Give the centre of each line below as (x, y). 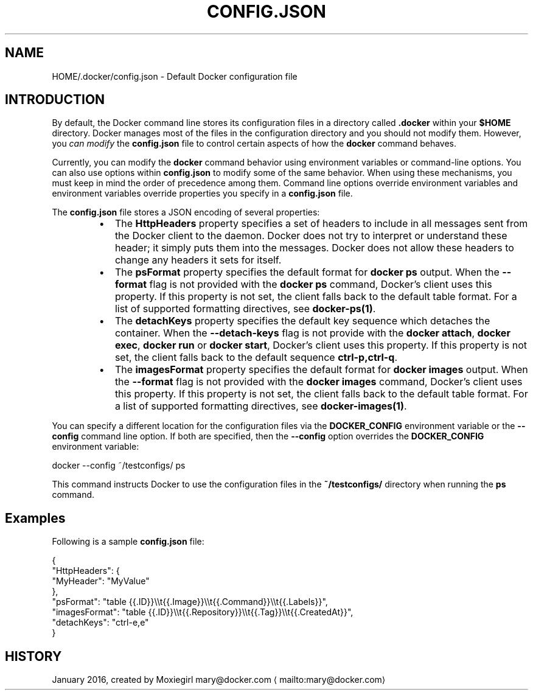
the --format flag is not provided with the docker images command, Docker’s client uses (319, 382)
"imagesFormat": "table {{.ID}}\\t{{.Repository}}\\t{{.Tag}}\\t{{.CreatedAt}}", (203, 612)
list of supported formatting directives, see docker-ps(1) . (245, 309)
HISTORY (33, 656)
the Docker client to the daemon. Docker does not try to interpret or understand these (311, 236)
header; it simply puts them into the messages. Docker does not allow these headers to (314, 248)
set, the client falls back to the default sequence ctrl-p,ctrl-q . (256, 358)
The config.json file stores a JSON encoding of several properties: (186, 212)
